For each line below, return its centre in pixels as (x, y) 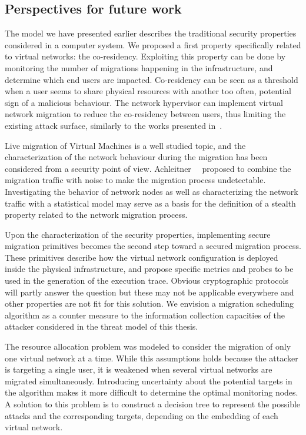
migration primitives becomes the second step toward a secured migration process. (153, 246)
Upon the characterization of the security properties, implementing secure (138, 234)
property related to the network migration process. (96, 215)
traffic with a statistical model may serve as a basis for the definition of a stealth (150, 203)
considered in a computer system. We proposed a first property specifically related (153, 44)
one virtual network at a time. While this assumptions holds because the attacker (152, 358)
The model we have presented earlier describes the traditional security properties (151, 33)
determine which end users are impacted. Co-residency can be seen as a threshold (152, 79)
